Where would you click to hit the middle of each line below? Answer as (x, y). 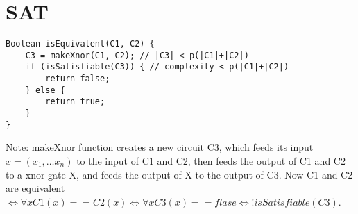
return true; (75, 102)
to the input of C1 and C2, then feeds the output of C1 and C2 (211, 160)
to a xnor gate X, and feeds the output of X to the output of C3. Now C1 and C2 (179, 174)
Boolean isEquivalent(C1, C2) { (80, 44)
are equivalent (35, 188)
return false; (78, 79)
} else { (45, 90)
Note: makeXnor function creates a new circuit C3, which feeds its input (160, 147)
